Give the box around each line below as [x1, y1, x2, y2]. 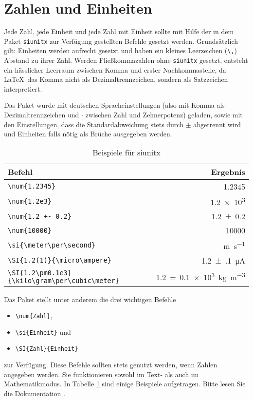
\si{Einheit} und [15, 326, 71, 337]
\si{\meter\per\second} [8, 241, 96, 249]
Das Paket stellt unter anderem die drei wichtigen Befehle [4, 294, 176, 304]
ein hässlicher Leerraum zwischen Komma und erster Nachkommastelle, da [4, 64, 226, 75]
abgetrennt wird [193, 119, 241, 129]
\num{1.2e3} [8, 197, 52, 205]
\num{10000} [8, 226, 52, 234]
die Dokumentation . [4, 388, 65, 398]
